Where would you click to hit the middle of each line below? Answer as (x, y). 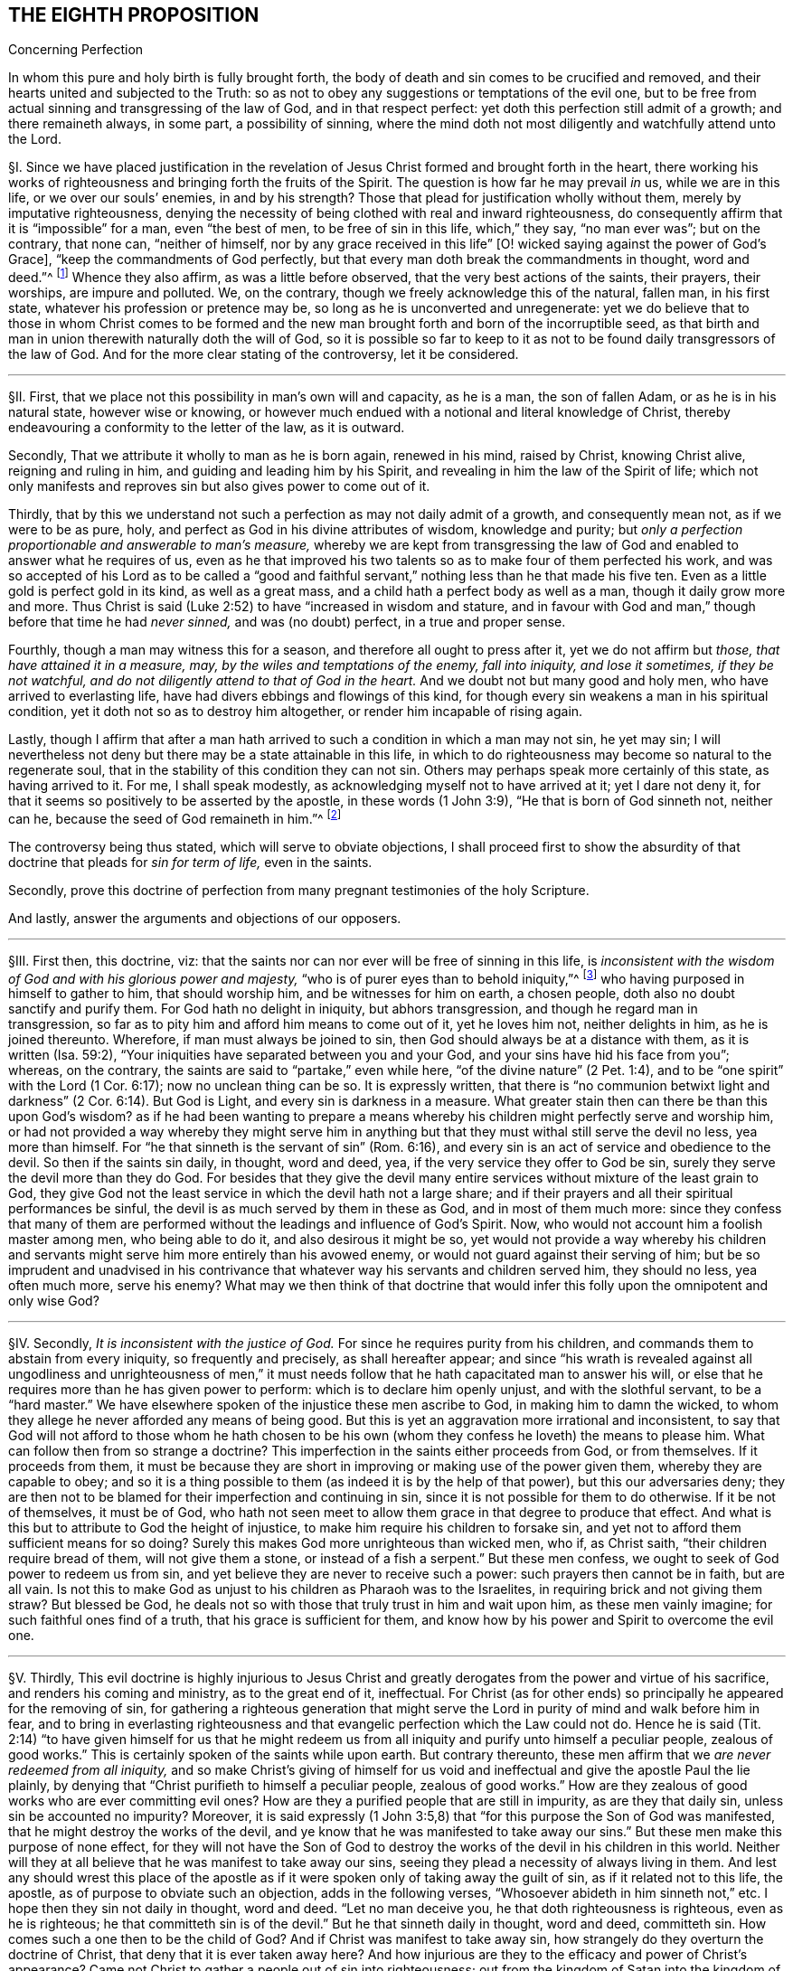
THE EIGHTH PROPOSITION (134, 15)
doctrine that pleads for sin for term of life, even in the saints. (190, 862)
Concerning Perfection (76, 50)
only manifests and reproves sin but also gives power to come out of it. (219, 486)
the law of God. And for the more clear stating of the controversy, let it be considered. (264, 354)
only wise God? (54, 1301)
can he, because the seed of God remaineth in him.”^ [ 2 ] (175, 817)
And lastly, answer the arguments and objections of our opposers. (205, 918)
